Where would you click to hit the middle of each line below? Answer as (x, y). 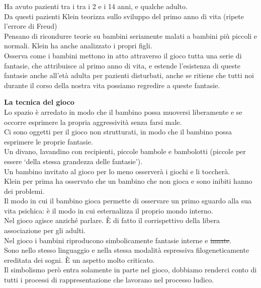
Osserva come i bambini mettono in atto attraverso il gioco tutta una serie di (123, 55)
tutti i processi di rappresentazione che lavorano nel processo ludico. (109, 280)
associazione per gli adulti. (45, 230)
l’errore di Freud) (31, 26)
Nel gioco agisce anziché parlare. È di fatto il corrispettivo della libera (112, 220)
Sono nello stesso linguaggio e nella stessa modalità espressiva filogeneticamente (127, 250)
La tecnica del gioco (39, 102)
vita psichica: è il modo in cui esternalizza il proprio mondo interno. (109, 210)
